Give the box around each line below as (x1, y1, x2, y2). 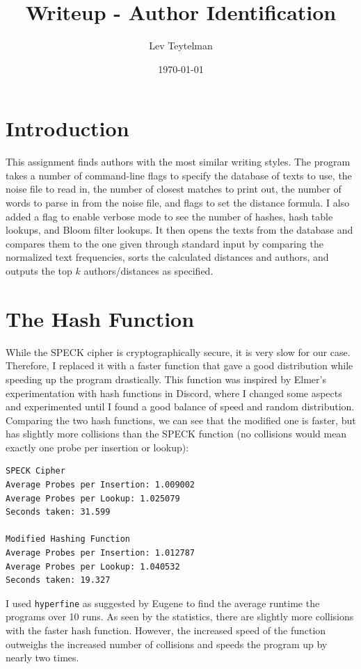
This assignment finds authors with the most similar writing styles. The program (6, 154, 351, 169)
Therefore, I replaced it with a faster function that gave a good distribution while (6, 358, 353, 373)
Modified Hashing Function (6, 534, 130, 545)
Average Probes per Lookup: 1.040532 (6, 561, 180, 572)
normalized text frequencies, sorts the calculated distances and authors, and (6, 250, 329, 264)
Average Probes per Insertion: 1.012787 (6, 548, 195, 558)
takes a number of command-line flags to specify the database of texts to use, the (6, 168, 352, 182)
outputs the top (6, 264, 72, 277)
